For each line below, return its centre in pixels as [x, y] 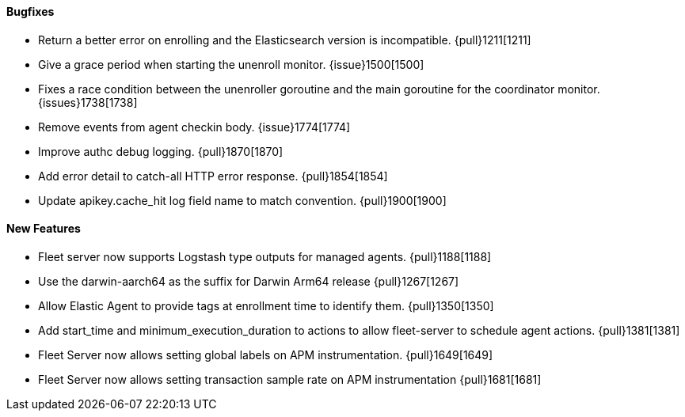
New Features [44, 229]
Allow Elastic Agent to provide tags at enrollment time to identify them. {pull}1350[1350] [266, 305]
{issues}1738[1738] [88, 102]
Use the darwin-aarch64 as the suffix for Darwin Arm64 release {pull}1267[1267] [249, 281]
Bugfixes [30, 11]
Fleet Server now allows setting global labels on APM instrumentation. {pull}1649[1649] [266, 354]
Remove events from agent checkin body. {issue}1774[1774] [194, 127]
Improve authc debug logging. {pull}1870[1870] [161, 151]
